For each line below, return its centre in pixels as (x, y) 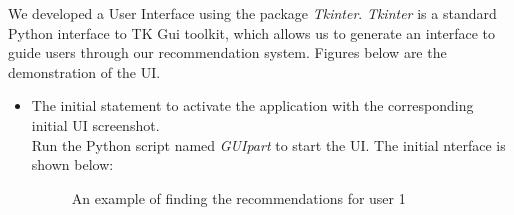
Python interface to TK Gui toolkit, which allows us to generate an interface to (252, 32)
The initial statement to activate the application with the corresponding (252, 105)
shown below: (72, 164)
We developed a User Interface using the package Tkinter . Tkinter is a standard (252, 13)
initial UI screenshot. (95, 124)
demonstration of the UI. (84, 71)
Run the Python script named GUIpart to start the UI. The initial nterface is (268, 144)
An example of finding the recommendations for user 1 (238, 197)
